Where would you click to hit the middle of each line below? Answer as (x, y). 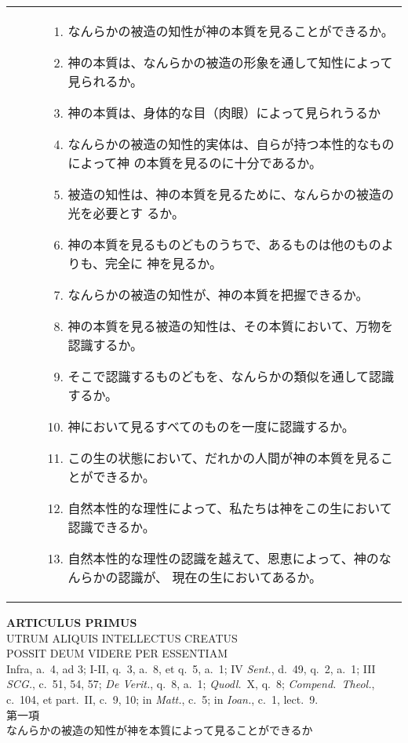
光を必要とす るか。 (126, 213)
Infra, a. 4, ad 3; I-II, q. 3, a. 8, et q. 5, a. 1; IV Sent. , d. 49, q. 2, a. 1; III (191, 668)
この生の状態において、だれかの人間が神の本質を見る (224, 458)
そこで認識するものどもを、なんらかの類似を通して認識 (231, 376)
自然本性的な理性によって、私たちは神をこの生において (230, 508)
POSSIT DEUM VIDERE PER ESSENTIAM (117, 653)
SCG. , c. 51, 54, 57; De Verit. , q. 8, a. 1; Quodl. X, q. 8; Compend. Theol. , (191, 684)
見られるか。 (106, 81)
